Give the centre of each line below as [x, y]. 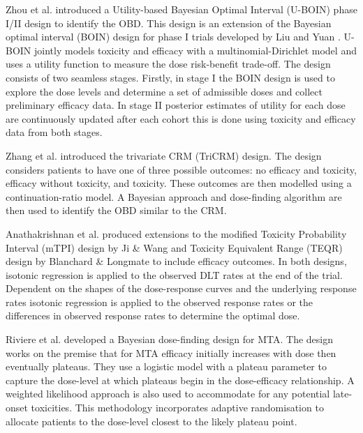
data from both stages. [54, 132]
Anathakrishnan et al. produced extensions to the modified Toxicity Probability [176, 233]
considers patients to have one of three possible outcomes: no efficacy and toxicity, [181, 169]
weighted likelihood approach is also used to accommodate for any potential [168, 394]
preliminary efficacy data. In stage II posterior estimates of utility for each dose [176, 105]
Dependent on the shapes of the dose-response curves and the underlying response [181, 288]
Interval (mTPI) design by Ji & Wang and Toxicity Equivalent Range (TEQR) [174, 247]
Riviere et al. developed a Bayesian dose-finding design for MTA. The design [169, 339]
